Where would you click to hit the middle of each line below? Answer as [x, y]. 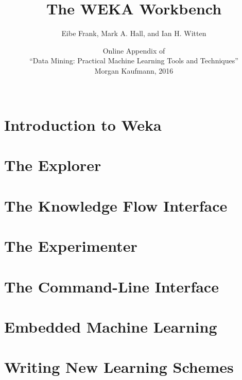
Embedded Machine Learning [111, 326]
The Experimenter [71, 246]
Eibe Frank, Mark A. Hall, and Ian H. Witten [134, 33]
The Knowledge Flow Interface [116, 205]
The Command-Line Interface [111, 286]
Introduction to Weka [83, 125]
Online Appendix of [134, 50]
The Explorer [53, 165]
